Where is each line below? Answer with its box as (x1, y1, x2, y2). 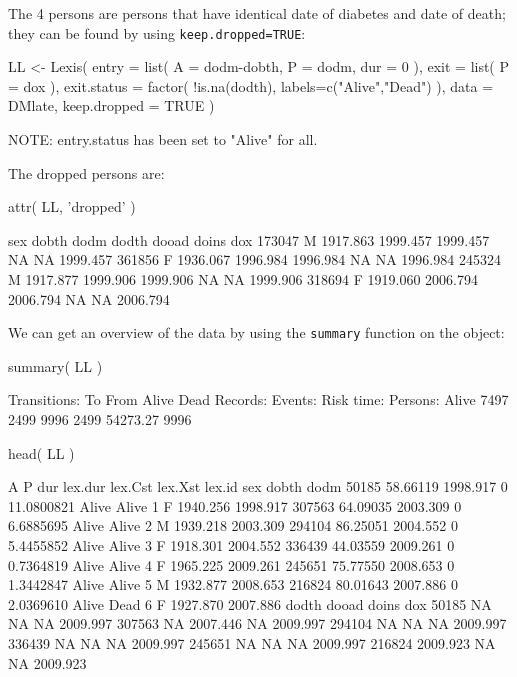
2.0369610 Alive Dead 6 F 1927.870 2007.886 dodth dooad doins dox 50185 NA (8, 593, 492, 614)
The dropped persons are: (8, 162, 165, 183)
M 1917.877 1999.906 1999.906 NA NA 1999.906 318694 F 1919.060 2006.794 (8, 269, 478, 289)
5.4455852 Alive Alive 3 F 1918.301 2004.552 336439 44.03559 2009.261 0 (8, 535, 455, 555)
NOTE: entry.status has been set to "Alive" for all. (8, 129, 318, 150)
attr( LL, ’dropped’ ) (8, 196, 136, 217)
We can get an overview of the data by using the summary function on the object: (8, 322, 505, 343)
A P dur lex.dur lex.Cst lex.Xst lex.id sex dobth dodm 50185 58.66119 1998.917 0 (8, 476, 508, 497)
